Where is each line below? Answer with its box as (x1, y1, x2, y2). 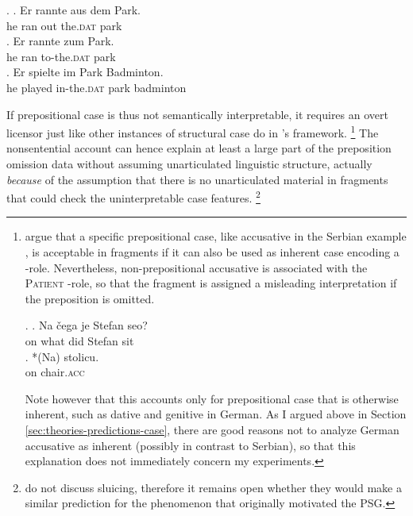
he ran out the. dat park (6, 17, 122, 33)
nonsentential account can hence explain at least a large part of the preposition (6, 140, 392, 156)
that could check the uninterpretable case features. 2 (6, 187, 261, 206)
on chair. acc (25, 364, 85, 380)
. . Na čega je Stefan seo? (25, 317, 148, 333)
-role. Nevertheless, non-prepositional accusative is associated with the (25, 259, 368, 275)
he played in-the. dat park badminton (6, 79, 187, 95)
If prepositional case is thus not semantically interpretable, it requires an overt (6, 106, 388, 122)
